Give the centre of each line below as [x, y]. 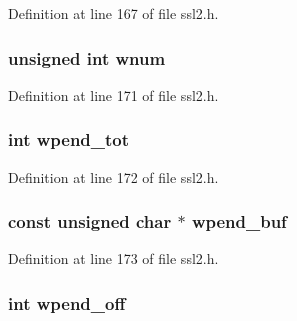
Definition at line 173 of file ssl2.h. [113, 258]
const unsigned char [90, 221]
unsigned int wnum [87, 57]
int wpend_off [67, 302]
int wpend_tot [69, 139]
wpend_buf [239, 221]
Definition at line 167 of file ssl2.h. [113, 13]
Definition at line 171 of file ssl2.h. [113, 94]
